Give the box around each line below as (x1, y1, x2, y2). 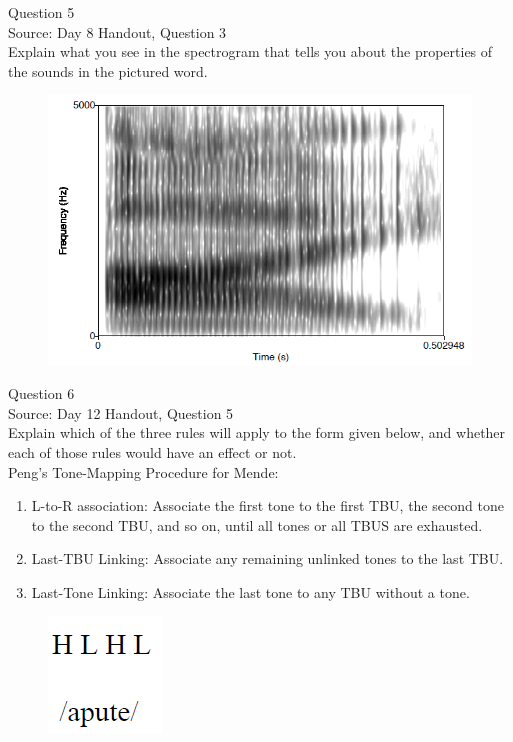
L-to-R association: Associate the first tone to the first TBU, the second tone (31, 495, 504, 516)
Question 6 (8, 383, 75, 404)
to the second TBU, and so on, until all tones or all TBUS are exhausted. (31, 514, 483, 535)
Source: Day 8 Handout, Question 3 (8, 21, 227, 42)
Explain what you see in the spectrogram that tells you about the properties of (8, 41, 493, 62)
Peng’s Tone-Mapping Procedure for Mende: (8, 461, 279, 482)
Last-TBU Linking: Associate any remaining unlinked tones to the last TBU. (31, 548, 504, 569)
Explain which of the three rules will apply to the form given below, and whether (8, 422, 506, 443)
